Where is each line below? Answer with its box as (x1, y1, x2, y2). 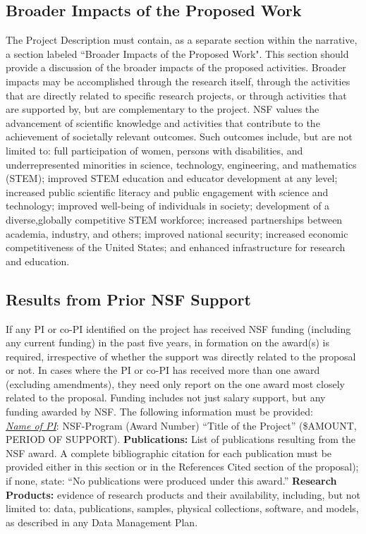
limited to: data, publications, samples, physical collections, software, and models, (6, 501, 359, 516)
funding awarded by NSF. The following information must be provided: (6, 404, 314, 419)
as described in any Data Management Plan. (6, 514, 198, 529)
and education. (6, 253, 70, 268)
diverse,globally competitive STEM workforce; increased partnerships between (6, 212, 343, 226)
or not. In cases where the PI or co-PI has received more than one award (6, 363, 320, 377)
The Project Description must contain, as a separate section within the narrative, (6, 32, 358, 47)
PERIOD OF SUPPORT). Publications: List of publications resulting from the (6, 432, 355, 447)
